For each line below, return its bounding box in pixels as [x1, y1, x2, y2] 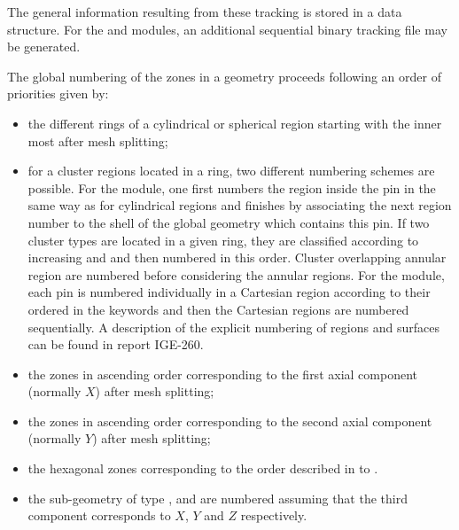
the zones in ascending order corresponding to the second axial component [27, 411, 432, 430]
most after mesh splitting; [27, 131, 168, 150]
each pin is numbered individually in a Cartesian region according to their [27, 283, 431, 301]
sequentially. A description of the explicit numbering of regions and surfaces [27, 317, 440, 336]
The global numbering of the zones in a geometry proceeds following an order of [7, 66, 441, 85]
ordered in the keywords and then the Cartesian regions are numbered [27, 300, 409, 318]
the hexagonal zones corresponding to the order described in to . [27, 459, 378, 478]
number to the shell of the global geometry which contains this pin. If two [27, 213, 430, 231]
